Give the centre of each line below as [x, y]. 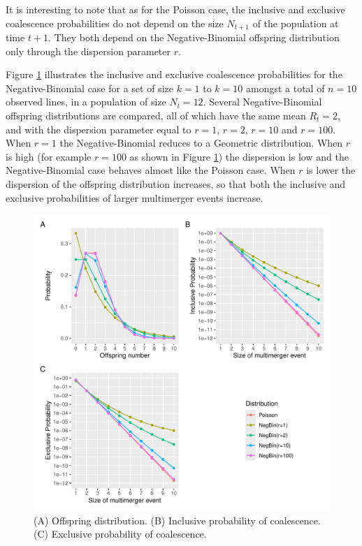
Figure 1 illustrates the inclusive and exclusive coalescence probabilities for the [174, 74]
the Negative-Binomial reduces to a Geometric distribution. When [201, 143]
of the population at [296, 23]
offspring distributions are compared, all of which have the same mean [156, 116]
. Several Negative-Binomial [262, 102]
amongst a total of [285, 88]
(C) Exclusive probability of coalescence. [120, 534]
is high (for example [49, 156]
